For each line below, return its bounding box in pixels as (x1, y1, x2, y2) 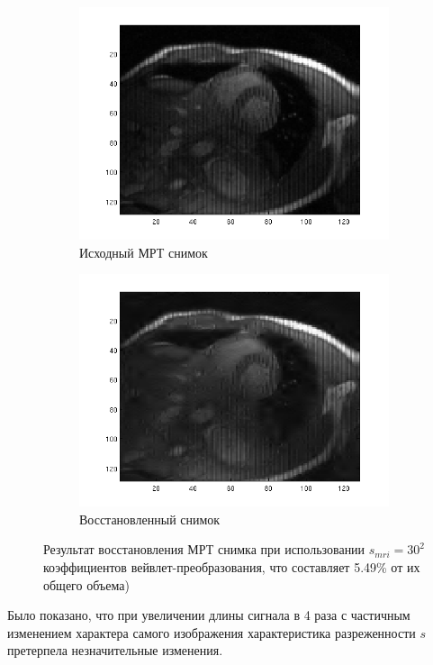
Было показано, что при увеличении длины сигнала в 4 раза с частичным (7, 606, 410, 624)
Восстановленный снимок (79, 509, 221, 528)
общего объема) (43, 575, 130, 594)
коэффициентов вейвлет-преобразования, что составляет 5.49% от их (43, 557, 420, 576)
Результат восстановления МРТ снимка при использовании (43, 540, 365, 559)
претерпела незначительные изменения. (7, 641, 223, 660)
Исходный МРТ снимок (79, 242, 208, 261)
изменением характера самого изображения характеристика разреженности (7, 623, 416, 642)
